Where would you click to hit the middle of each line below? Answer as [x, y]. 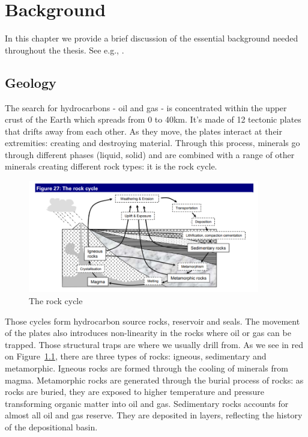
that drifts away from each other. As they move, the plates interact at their [143, 131]
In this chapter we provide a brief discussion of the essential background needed [152, 38]
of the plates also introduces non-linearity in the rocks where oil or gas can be [148, 333]
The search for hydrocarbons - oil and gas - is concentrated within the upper [146, 107]
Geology [31, 82]
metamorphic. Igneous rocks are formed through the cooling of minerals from [146, 368]
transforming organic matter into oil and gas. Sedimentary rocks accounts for [147, 403]
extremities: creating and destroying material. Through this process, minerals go [152, 143]
